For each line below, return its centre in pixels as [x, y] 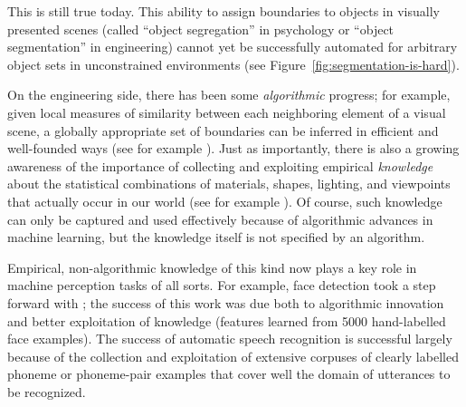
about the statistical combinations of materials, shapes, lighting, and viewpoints [229, 184]
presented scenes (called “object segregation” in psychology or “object [201, 29]
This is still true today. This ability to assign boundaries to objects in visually [223, 11]
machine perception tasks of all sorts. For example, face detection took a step [222, 285]
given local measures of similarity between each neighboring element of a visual [227, 112]
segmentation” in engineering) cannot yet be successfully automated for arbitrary [233, 47]
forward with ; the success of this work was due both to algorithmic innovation [226, 302]
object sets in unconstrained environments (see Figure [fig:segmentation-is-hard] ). [233, 64]
